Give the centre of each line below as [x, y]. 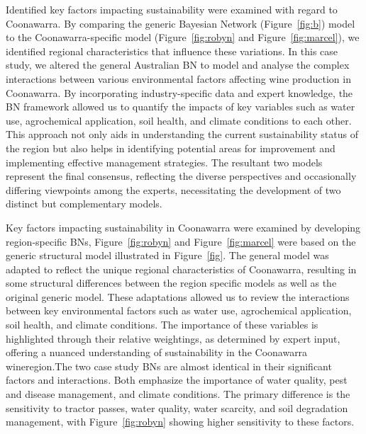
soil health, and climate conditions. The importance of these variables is [162, 325]
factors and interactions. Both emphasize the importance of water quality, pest [177, 380]
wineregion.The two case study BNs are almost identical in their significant [169, 366]
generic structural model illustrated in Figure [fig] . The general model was [167, 255]
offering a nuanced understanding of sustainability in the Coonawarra [157, 352]
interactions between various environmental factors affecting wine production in [178, 78]
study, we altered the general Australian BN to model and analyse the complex [178, 65]
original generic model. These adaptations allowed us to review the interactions [178, 296]
